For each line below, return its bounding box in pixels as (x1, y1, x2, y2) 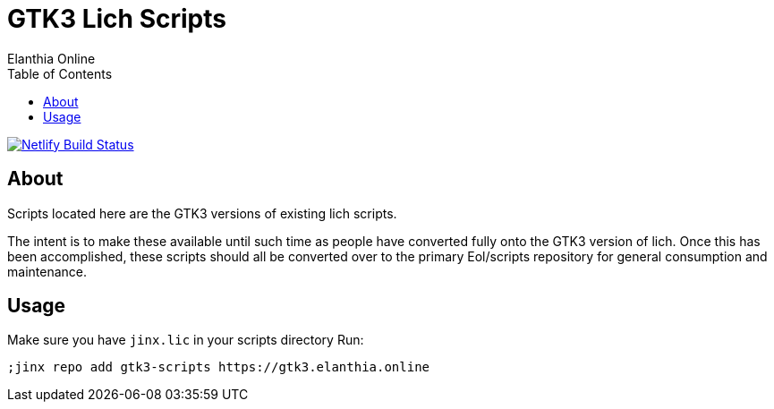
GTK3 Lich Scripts (7, 4, 226, 34)
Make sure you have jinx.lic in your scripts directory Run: (7, 332, 364, 348)
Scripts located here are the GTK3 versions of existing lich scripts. (7, 205, 397, 221)
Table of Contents (7, 65, 113, 81)
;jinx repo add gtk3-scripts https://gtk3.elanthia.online (7, 360, 430, 375)
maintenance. (7, 263, 87, 279)
